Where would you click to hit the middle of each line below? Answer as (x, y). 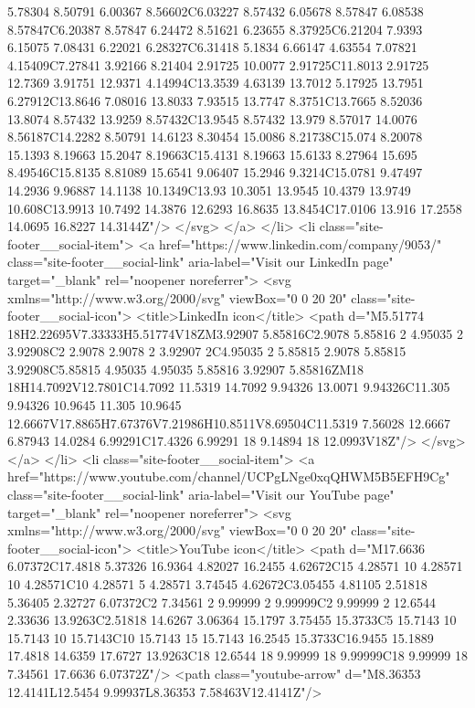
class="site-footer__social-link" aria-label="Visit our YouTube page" (201, 495)
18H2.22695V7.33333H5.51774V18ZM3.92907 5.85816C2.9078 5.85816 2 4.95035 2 (235, 333)
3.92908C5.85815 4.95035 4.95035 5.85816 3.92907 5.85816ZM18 (186, 369)
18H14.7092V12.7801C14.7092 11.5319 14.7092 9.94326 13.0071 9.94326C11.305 (229, 387)
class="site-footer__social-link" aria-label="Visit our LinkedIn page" (201, 262)
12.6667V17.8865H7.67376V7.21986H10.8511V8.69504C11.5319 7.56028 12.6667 (229, 423)
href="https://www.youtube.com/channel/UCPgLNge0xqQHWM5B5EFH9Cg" (229, 476)
